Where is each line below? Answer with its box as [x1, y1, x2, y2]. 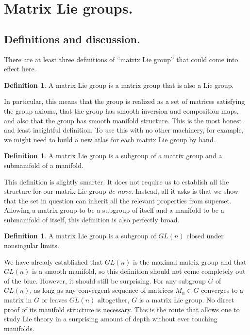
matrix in [4, 295, 32, 305]
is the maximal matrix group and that [133, 256, 247, 267]
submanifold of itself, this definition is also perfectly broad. [4, 214, 180, 224]
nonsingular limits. [4, 240, 59, 251]
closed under [186, 231, 224, 241]
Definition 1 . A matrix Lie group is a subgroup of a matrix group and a [4, 151, 222, 161]
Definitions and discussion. [4, 31, 140, 46]
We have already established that [4, 256, 103, 267]
